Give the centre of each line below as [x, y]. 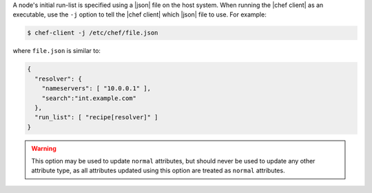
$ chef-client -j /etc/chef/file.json [93, 33]
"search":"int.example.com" [89, 98]
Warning [44, 148]
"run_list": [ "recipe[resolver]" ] [96, 118]
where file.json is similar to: [57, 51]
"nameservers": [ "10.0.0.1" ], [96, 89]
